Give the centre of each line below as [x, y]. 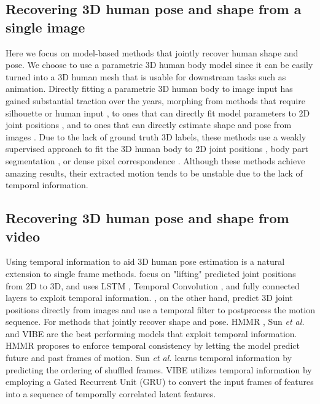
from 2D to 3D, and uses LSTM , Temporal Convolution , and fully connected [153, 285]
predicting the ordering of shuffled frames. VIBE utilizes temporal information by [159, 369]
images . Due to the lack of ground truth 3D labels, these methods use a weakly [156, 136]
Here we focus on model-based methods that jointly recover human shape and [152, 52]
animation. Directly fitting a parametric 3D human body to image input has [149, 89]
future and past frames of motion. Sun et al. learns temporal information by [149, 358]
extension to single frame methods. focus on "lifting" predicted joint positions [151, 273]
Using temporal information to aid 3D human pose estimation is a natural [145, 261]
